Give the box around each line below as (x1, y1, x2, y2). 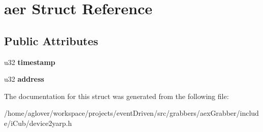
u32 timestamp (4, 56, 55, 67)
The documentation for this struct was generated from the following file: (4, 90, 229, 101)
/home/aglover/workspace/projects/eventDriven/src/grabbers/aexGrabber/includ (4, 108, 259, 118)
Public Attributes (4, 32, 98, 48)
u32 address (4, 74, 44, 84)
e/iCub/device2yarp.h (4, 117, 72, 128)
